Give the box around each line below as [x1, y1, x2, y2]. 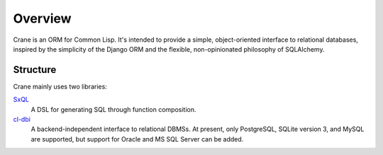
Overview [13, 11, 72, 26]
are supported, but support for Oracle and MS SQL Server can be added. [30, 134, 244, 143]
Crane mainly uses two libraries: [13, 82, 108, 91]
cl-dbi [13, 115, 31, 124]
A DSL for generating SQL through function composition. [30, 105, 196, 113]
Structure [13, 64, 57, 76]
